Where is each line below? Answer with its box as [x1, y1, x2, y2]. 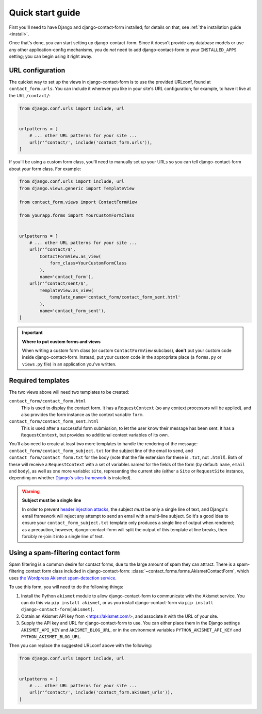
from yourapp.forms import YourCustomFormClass [19, 213, 134, 218]
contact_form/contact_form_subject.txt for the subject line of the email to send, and [9, 448, 193, 453]
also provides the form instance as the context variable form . [21, 411, 144, 418]
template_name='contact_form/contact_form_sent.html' [49, 295, 180, 300]
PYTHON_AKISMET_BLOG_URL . [21, 633, 82, 639]
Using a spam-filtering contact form [9, 548, 120, 557]
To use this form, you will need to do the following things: [9, 584, 124, 590]
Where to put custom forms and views [22, 338, 101, 345]
